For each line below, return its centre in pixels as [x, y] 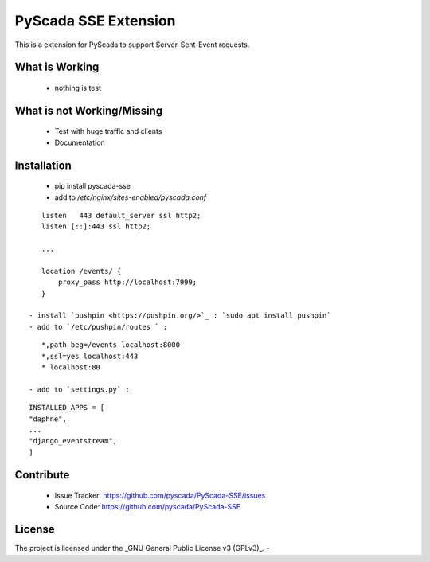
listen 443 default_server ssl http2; [121, 215]
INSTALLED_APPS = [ [67, 408]
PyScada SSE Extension [95, 21]
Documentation [80, 142]
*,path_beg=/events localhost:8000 [111, 345]
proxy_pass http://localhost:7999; [128, 282]
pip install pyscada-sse [93, 186]
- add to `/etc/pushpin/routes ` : [98, 327]
